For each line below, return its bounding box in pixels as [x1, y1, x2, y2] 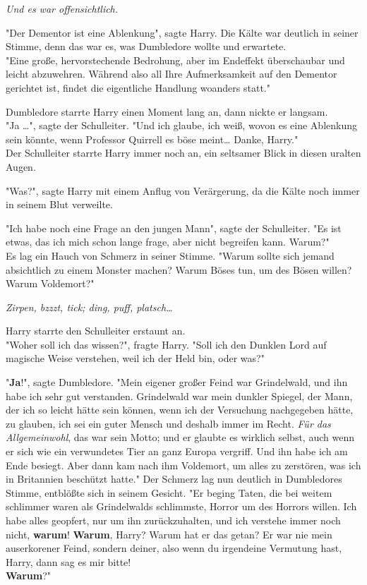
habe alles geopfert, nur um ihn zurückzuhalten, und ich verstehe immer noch [6, 513, 341, 527]
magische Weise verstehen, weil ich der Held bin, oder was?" [6, 351, 265, 366]
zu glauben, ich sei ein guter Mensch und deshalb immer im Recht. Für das [6, 416, 331, 430]
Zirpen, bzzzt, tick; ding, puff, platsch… [6, 299, 173, 314]
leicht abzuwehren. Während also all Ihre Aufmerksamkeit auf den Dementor [6, 66, 337, 81]
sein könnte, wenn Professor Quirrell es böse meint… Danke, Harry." [6, 131, 299, 146]
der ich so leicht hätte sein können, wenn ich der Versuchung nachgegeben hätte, [6, 402, 354, 417]
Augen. [6, 159, 36, 174]
